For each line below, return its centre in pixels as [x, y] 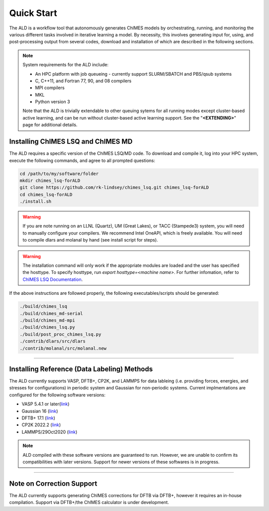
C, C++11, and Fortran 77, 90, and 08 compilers [83, 81]
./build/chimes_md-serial [51, 313]
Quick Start [33, 13]
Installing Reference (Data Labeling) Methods [81, 369]
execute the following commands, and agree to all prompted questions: [82, 160]
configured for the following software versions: [57, 395]
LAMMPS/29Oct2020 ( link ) [49, 432]
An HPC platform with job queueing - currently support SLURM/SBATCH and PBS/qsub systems [133, 74]
